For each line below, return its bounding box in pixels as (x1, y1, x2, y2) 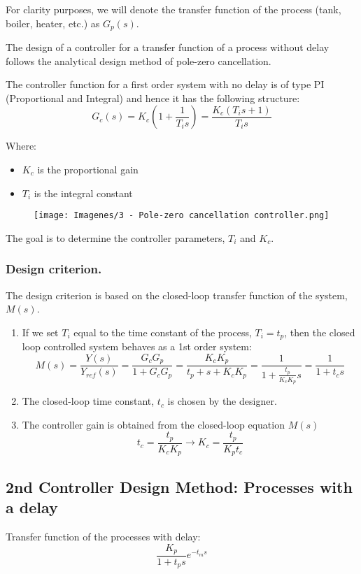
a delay (6, 496, 58, 518)
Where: (6, 138, 36, 153)
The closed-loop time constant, (22, 394, 155, 408)
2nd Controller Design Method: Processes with (6, 475, 353, 497)
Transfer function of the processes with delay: (6, 529, 201, 543)
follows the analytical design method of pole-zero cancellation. (6, 53, 271, 68)
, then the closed (284, 324, 355, 339)
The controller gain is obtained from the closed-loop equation (22, 417, 285, 431)
